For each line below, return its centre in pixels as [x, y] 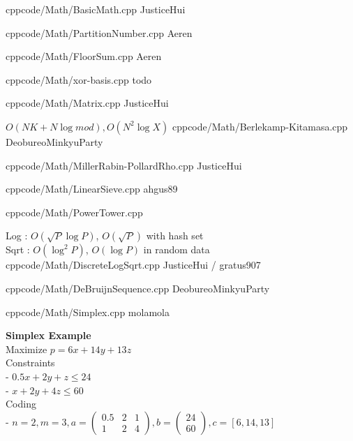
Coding [21, 404]
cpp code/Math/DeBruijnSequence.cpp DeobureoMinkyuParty [138, 288]
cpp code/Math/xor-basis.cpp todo [79, 79]
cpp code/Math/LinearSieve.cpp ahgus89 [92, 189]
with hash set [175, 236]
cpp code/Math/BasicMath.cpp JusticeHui [96, 9]
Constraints [30, 362]
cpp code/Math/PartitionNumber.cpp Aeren [99, 32]
